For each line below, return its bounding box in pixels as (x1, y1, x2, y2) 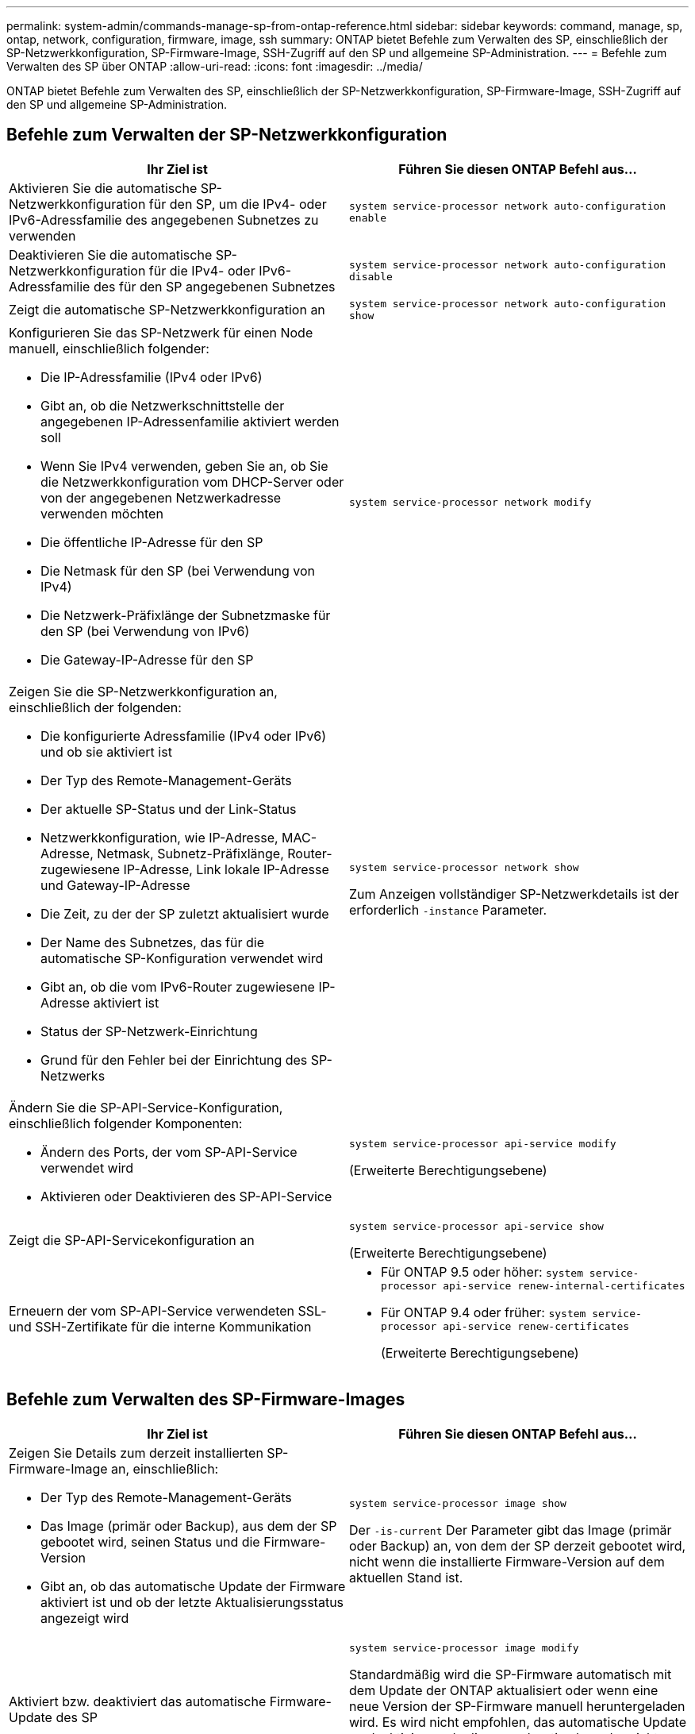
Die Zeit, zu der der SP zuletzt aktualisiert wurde (40, 905, 329, 922)
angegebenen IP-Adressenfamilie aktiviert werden (40, 413, 340, 430)
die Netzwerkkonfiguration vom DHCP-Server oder (40, 473, 344, 490)
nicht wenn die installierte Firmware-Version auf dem (349, 1554, 665, 1570)
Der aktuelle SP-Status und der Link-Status (40, 800, 297, 817)
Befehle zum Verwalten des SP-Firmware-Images (6, 1389, 405, 1410)
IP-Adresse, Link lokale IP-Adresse (123, 861, 329, 877)
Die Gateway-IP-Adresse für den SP (40, 651, 254, 668)
